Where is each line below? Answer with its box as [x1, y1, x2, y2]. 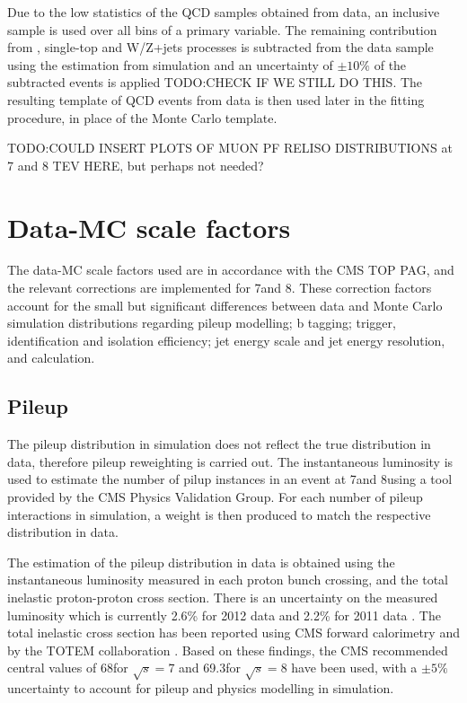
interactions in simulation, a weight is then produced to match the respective [7, 505, 431, 523]
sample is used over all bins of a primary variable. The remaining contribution [7, 20, 437, 39]
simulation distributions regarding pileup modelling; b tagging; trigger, [7, 313, 396, 332]
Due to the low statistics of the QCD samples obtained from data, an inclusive [7, 3, 440, 21]
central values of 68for [7, 658, 128, 677]
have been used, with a [291, 658, 418, 677]
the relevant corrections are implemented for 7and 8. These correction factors [7, 278, 432, 297]
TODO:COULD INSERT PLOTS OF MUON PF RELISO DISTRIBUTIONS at [7, 138, 453, 157]
